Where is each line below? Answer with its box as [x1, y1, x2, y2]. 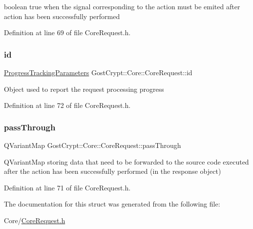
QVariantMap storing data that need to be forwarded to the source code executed [4, 156, 249, 167]
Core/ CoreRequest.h [4, 215, 65, 225]
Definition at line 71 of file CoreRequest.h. [4, 182, 131, 192]
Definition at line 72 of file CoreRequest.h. [4, 100, 131, 110]
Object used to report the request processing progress [4, 83, 164, 94]
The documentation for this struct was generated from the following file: [4, 199, 220, 209]
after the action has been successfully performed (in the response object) [4, 166, 221, 176]
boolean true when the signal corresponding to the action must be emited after [4, 1, 240, 11]
